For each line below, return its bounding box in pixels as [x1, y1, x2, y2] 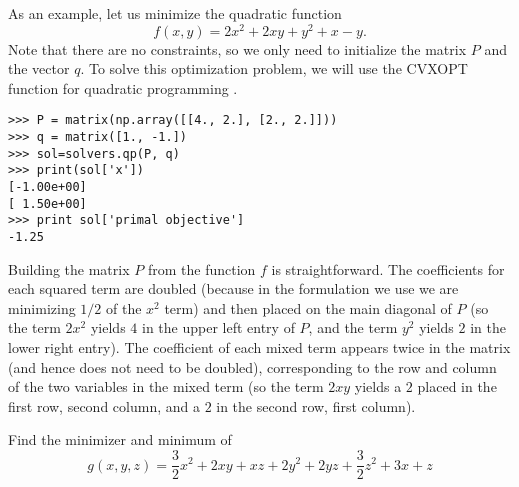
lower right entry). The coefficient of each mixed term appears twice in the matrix [8, 337, 511, 358]
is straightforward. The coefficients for [271, 258, 505, 279]
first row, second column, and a [8, 395, 200, 416]
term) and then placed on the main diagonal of [164, 297, 452, 318]
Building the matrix [8, 258, 130, 279]
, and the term [308, 317, 398, 338]
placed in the [417, 376, 497, 397]
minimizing [8, 297, 76, 318]
